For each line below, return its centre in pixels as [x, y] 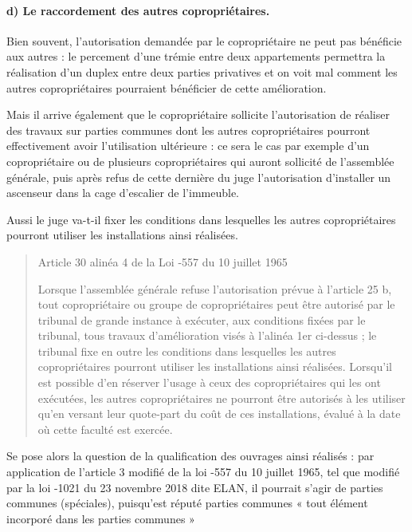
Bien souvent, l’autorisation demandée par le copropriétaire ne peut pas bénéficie [204, 40]
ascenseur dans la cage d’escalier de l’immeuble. [123, 193]
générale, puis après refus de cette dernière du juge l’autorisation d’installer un [199, 177]
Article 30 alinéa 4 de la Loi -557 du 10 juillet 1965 [163, 261]
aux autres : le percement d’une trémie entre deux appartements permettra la [196, 56]
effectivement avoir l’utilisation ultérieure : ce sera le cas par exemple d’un [188, 146]
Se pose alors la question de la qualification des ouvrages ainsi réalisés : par [190, 456]
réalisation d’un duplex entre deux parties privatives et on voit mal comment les [202, 71]
